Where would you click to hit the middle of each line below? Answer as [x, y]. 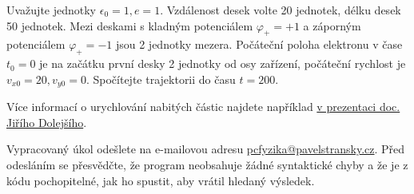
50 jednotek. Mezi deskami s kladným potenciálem [130, 25]
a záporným [332, 25]
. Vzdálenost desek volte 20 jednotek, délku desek [281, 10]
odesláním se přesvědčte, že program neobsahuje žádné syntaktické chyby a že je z [207, 165]
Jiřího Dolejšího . [47, 122]
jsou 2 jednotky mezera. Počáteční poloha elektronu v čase [259, 44]
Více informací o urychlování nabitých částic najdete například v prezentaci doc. [203, 107]
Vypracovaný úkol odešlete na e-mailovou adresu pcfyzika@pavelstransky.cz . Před [206, 149]
